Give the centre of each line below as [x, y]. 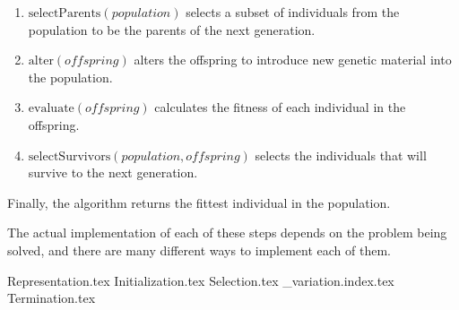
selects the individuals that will [341, 155]
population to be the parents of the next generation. [172, 29]
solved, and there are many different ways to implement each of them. [199, 250]
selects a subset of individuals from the [293, 12]
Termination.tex [52, 298]
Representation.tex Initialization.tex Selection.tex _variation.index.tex [201, 280]
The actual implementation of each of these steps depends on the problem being [227, 232]
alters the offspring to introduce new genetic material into [293, 60]
